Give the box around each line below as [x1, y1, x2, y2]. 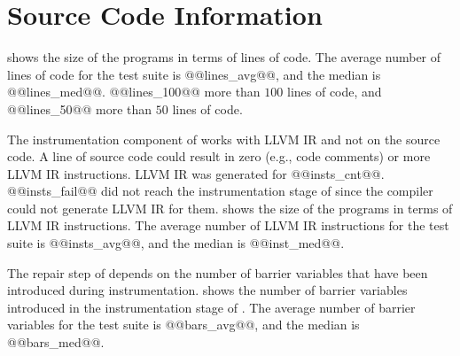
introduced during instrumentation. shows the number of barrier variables [7, 281, 408, 299]
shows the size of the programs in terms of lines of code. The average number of [7, 48, 441, 66]
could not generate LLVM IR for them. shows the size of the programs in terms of [7, 198, 453, 217]
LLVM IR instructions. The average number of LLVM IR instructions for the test [7, 216, 449, 235]
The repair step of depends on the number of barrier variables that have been [7, 263, 428, 282]
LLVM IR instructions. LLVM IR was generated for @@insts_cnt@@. [7, 164, 385, 182]
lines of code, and [286, 82, 382, 101]
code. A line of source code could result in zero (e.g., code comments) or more [7, 147, 431, 166]
